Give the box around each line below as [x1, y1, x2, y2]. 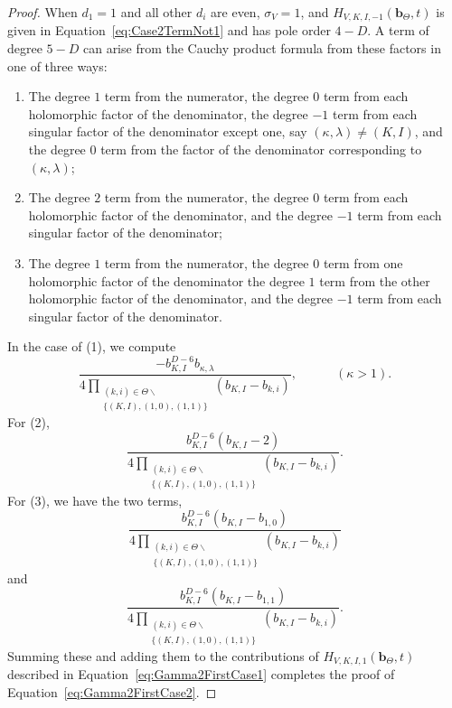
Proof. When [7, 3, 78, 21]
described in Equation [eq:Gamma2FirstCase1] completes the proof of [7, 665, 395, 684]
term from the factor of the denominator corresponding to [100, 140, 422, 159]
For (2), [7, 413, 50, 432]
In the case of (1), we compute [7, 337, 176, 356]
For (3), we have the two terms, [7, 490, 183, 509]
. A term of [367, 21, 429, 40]
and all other [120, 3, 193, 21]
